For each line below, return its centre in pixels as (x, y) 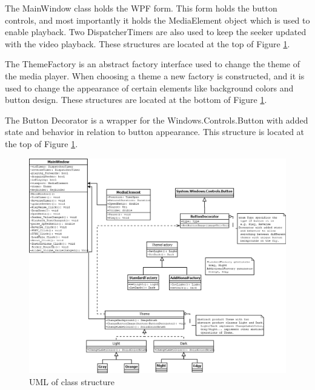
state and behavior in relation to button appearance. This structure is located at (155, 132)
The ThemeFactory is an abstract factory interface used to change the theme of (153, 64)
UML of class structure (72, 381)
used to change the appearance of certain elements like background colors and (149, 88)
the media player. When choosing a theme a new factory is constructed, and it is (155, 75)
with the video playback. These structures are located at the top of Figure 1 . (148, 43)
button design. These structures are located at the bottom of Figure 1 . (136, 100)
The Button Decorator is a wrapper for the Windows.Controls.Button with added (157, 120)
